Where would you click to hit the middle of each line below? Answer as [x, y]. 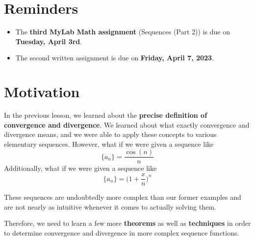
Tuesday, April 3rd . [49, 41]
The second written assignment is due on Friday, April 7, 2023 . [115, 58]
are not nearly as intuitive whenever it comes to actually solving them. [110, 206]
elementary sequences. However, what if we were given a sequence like [109, 144]
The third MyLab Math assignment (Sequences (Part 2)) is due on [123, 32]
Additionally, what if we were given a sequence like [80, 168]
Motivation [42, 92]
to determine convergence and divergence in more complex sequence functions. [122, 232]
